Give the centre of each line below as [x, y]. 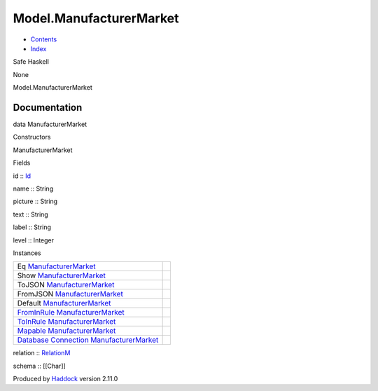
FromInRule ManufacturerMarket [71, 313]
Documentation [48, 108]
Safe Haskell [31, 62]
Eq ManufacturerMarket [56, 266]
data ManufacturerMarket [50, 124]
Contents [44, 39]
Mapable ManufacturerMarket [66, 331]
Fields [22, 163]
